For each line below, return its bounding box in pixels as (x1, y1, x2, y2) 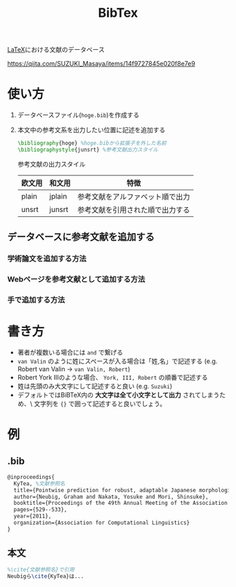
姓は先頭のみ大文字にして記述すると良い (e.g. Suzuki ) (17, 381, 173, 390)
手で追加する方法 (7, 295, 65, 305)
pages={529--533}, (13, 506, 68, 513)
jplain (48, 191, 67, 201)
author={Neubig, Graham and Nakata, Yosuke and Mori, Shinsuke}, (13, 493, 209, 500)
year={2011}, (13, 513, 52, 520)
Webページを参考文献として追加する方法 (7, 275, 145, 284)
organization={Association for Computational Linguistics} (13, 520, 190, 527)
